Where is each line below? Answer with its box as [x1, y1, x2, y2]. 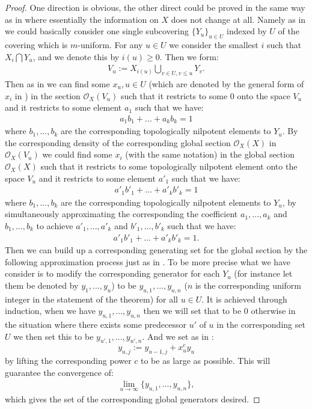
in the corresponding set [216, 318, 305, 330]
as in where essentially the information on [5, 13, 159, 25]
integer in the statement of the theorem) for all [5, 292, 178, 305]
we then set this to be [13, 330, 94, 342]
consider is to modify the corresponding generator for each [5, 267, 220, 280]
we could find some [42, 148, 112, 161]
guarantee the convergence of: [5, 366, 114, 378]
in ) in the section [14, 89, 81, 102]
